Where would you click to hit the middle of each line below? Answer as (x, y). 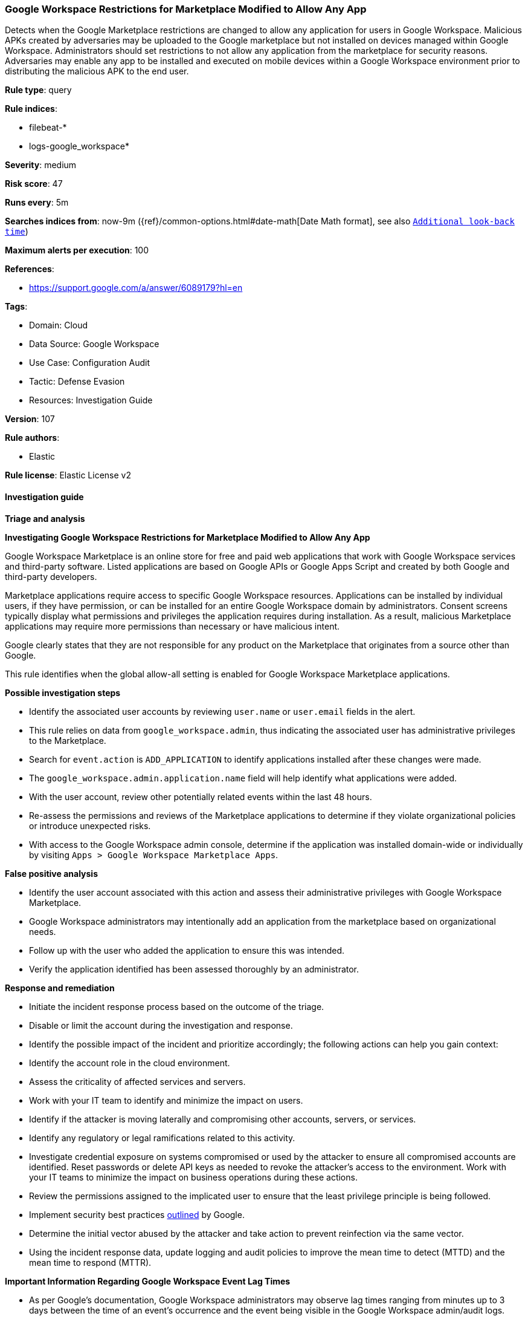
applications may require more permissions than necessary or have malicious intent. (172, 626)
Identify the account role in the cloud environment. (130, 1063)
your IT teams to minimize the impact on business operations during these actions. (193, 1177)
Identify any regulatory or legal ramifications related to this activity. (162, 1138)
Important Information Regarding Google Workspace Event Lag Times (148, 1281)
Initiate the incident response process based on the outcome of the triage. (177, 1006)
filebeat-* (48, 128)
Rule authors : (32, 438)
